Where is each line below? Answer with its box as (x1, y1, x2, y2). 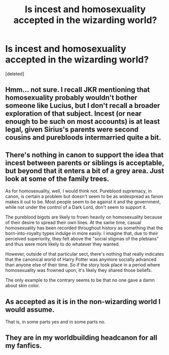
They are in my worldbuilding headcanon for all (5, 334, 157, 342)
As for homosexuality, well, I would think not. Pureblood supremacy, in (5, 188, 152, 194)
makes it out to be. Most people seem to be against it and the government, (5, 199, 161, 205)
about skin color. (5, 283, 40, 289)
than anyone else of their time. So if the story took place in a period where (5, 262, 160, 268)
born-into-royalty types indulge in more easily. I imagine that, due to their (5, 230, 158, 236)
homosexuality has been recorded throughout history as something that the (5, 225, 163, 231)
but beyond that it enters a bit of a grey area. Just (5, 167, 164, 175)
